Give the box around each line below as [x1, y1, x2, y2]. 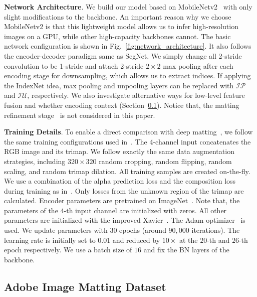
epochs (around [119, 225, 166, 235]
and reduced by [112, 234, 160, 245]
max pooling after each [163, 60, 233, 71]
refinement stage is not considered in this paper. [4, 109, 155, 120]
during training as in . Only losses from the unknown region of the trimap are [4, 185, 244, 196]
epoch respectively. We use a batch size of [4, 244, 132, 255]
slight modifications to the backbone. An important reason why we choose [4, 11, 231, 22]
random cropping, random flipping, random [99, 156, 232, 166]
